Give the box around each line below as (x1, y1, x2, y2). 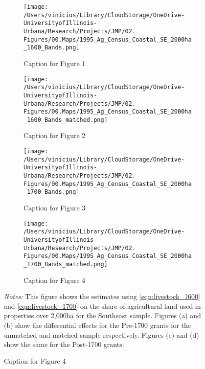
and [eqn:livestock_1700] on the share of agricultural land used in (4, 300, 201, 311)
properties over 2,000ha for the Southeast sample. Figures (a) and (4, 310, 201, 321)
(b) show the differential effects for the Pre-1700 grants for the (4, 320, 191, 330)
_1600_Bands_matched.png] (23, 116, 108, 123)
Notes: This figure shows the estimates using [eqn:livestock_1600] (4, 291, 200, 301)
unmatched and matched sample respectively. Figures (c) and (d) (4, 329, 199, 340)
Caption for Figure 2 (23, 130, 86, 140)
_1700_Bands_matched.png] (23, 260, 108, 268)
